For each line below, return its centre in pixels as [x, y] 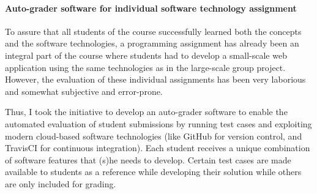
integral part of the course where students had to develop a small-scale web [146, 55]
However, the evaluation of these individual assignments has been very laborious [155, 79]
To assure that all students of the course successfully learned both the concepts [153, 31]
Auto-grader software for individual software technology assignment [151, 8]
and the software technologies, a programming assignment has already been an [152, 43]
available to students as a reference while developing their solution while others [153, 172]
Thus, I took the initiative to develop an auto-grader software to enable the [146, 112]
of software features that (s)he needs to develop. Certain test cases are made [148, 159]
